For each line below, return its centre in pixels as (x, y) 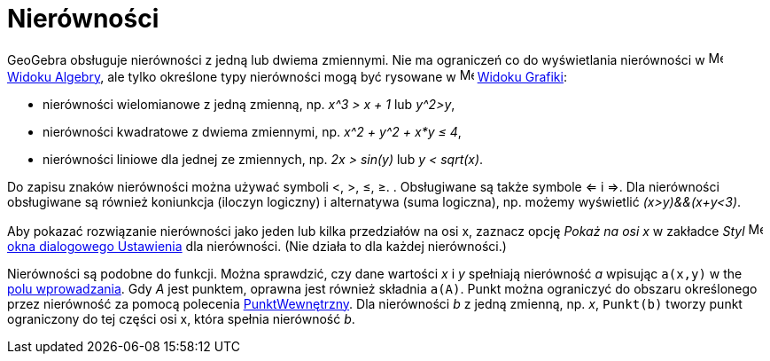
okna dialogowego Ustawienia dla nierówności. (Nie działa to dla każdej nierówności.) (257, 246)
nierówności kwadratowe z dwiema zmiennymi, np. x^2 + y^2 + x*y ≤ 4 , (252, 131)
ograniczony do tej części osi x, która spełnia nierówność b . (181, 318)
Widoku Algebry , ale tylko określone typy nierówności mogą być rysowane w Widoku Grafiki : (287, 76)
